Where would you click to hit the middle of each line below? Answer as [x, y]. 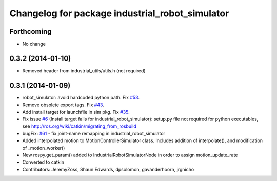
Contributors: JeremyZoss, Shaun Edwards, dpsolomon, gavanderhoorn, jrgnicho [108, 169]
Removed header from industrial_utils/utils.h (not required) [84, 71]
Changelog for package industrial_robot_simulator [119, 13]
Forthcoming [31, 32]
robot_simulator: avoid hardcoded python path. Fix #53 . [81, 97]
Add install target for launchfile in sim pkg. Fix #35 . [76, 112]
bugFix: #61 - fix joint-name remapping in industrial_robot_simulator [94, 133]
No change [34, 44]
